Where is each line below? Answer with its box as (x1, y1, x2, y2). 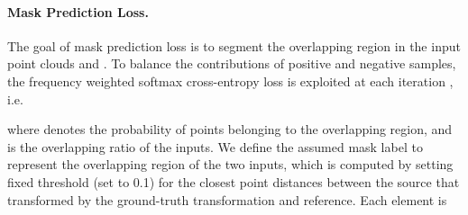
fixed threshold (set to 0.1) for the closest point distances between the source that (7, 172, 460, 191)
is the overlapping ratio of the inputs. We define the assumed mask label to (7, 137, 423, 156)
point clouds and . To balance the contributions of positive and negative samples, (7, 54, 456, 73)
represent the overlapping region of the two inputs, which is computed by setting (7, 155, 454, 174)
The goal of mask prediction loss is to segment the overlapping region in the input (7, 36, 461, 55)
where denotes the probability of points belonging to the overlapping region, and (7, 120, 453, 139)
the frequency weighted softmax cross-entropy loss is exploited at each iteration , (7, 71, 454, 90)
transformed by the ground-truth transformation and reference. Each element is (7, 190, 447, 209)
